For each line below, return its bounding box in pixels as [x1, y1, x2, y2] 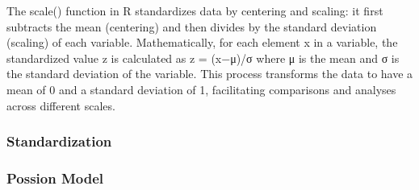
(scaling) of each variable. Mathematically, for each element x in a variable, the [6, 34, 398, 51]
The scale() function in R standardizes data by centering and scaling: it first [6, 2, 383, 19]
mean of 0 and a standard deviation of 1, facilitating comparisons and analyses [6, 81, 396, 97]
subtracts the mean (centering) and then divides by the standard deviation [6, 18, 377, 35]
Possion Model [6, 167, 104, 188]
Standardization [6, 131, 112, 151]
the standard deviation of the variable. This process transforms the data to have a [6, 65, 413, 82]
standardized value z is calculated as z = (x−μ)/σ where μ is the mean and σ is [6, 49, 400, 66]
